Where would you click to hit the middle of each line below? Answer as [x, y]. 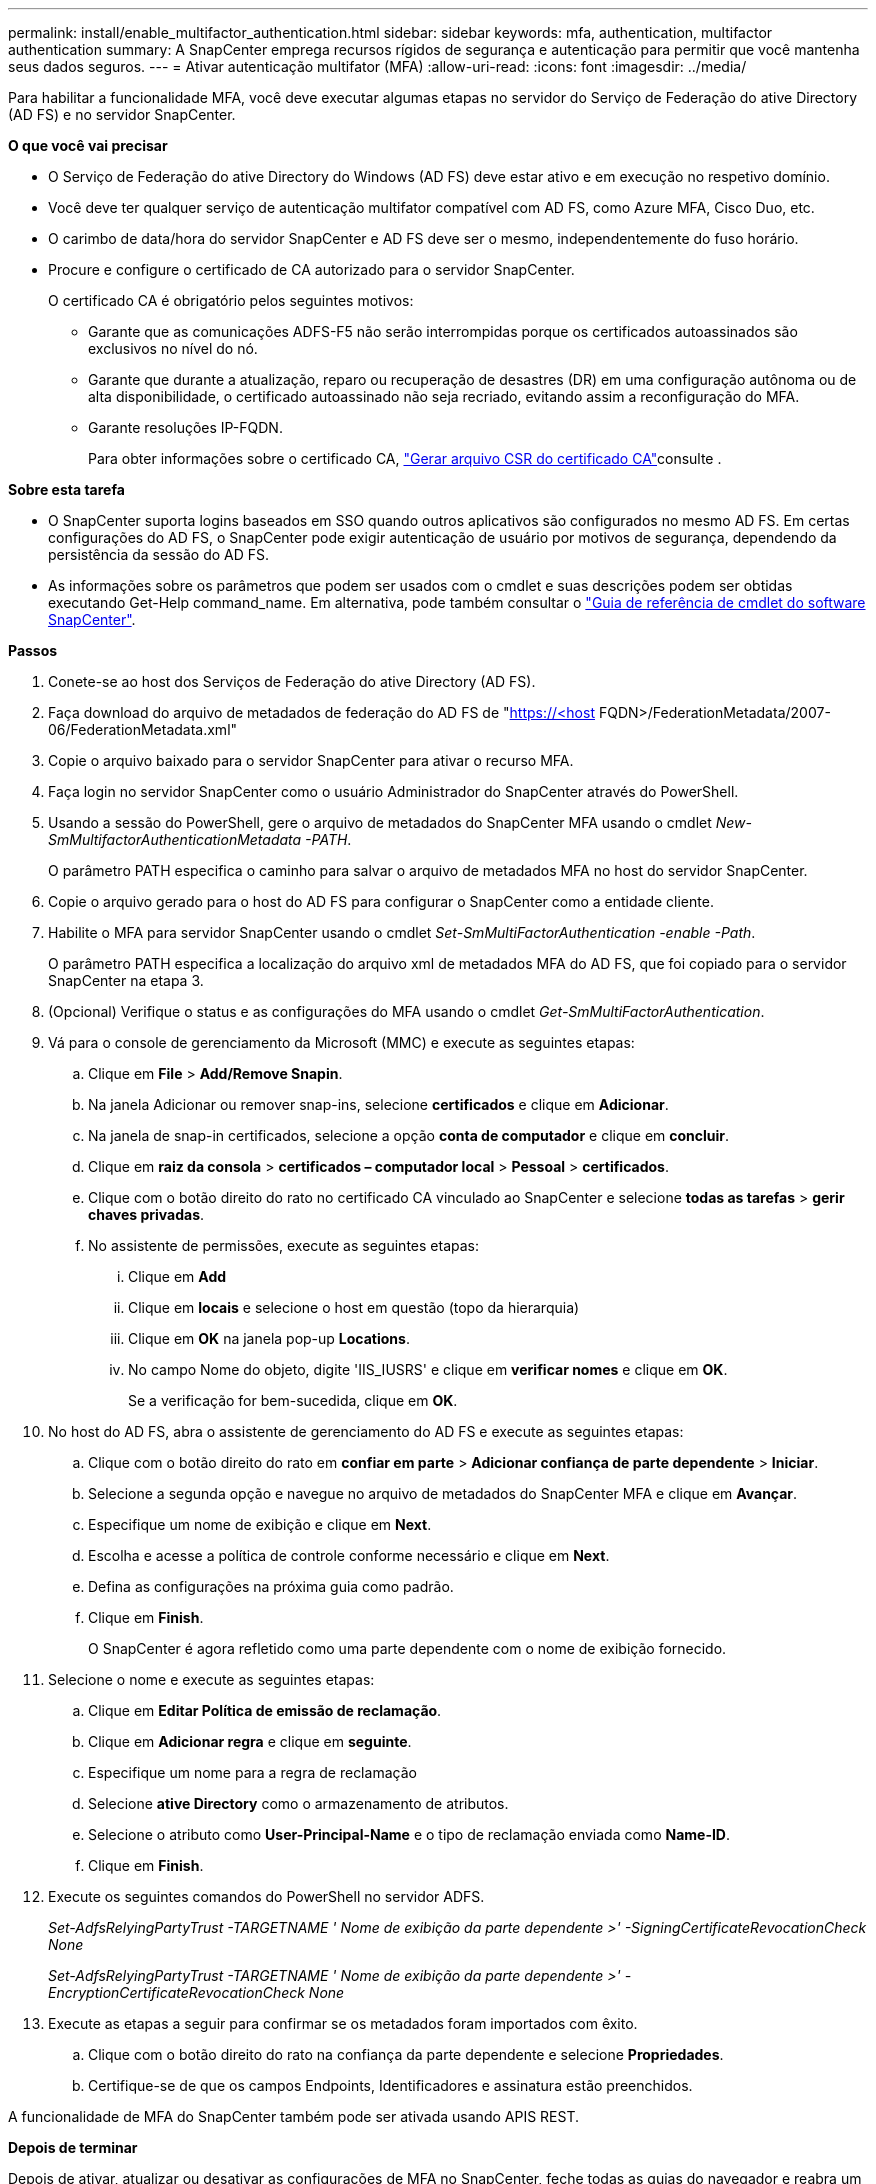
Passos [33, 650]
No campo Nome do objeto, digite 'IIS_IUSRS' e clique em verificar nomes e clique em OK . [428, 1369]
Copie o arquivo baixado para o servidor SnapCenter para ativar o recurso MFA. [311, 760]
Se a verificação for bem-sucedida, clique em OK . [293, 1400]
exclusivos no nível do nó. [173, 348]
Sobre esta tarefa [66, 489]
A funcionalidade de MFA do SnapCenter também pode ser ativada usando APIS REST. [293, 2116]
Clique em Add [177, 1276]
